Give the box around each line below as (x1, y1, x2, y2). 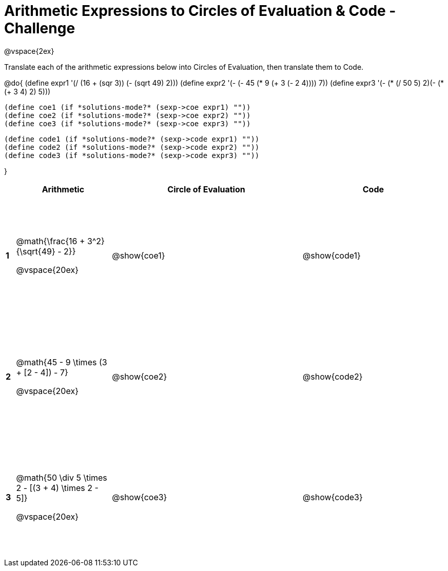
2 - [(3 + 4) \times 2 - (16, 483, 99, 494)
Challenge (4, 19, 75, 37)
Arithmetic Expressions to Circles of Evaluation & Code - (4, 2, 396, 19)
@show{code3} (302, 492, 363, 503)
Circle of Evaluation (167, 184, 245, 194)
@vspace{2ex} (4, 46, 54, 55)
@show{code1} (302, 250, 361, 261)
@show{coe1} (112, 250, 165, 261)
